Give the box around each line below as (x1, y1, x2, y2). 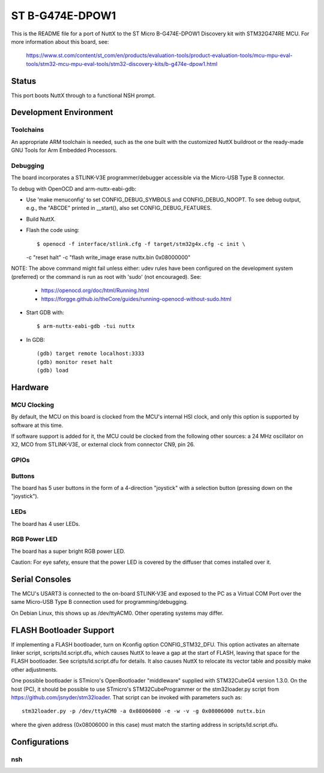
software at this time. (11, 422, 64, 429)
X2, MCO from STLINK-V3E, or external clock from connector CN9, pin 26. (11, 441, 195, 448)
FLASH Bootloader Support (11, 625, 115, 635)
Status (11, 76, 37, 86)
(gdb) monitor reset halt (37, 359, 113, 365)
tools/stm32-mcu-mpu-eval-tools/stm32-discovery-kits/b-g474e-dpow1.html (26, 60, 218, 67)
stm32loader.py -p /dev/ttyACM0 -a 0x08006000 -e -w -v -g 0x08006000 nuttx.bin (22, 708, 266, 715)
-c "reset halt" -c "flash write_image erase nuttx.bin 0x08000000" (26, 254, 191, 261)
